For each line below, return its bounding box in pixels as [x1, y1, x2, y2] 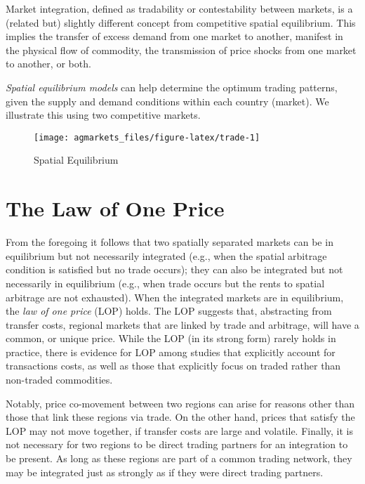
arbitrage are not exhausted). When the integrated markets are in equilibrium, [6, 289, 344, 304]
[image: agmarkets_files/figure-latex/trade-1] [34, 132, 260, 143]
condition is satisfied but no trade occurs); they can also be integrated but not [6, 262, 343, 277]
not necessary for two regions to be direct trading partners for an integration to [6, 437, 348, 452]
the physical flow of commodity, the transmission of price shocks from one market [6, 42, 357, 57]
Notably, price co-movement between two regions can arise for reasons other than [6, 395, 355, 410]
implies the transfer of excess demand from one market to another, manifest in [6, 29, 343, 44]
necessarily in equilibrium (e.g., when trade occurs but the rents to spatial [6, 275, 325, 290]
